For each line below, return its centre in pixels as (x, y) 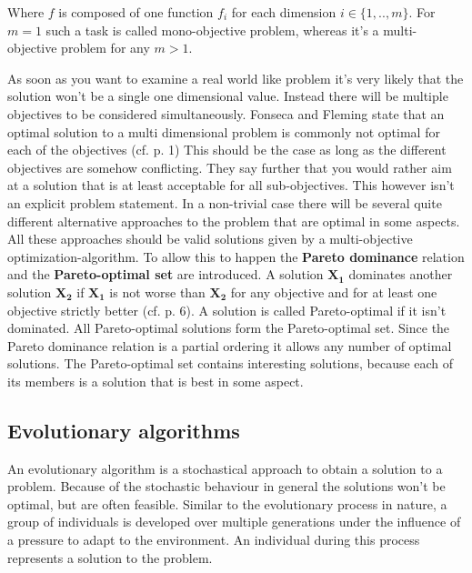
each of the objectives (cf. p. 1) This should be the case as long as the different (227, 150)
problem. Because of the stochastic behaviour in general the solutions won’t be (226, 486)
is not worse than (157, 292)
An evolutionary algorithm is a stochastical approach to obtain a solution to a (225, 468)
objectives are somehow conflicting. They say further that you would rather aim (230, 167)
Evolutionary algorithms (124, 430)
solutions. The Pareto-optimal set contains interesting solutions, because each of (231, 363)
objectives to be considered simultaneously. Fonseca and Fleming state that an (226, 113)
